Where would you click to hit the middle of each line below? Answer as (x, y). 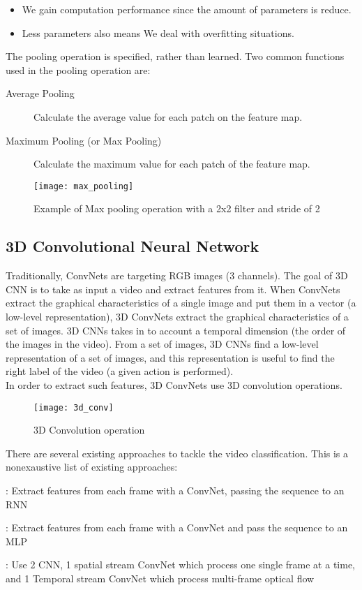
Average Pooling (40, 93)
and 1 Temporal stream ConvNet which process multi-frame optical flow (160, 578)
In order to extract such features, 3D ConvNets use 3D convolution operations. (174, 384)
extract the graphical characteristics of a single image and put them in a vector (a (181, 303)
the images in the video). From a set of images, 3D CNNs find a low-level (162, 344)
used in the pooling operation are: (78, 69)
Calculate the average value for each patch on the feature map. (168, 116)
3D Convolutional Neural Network (133, 246)
